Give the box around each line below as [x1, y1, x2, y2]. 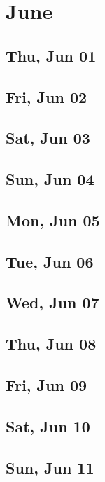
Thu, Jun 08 [6, 333, 97, 354]
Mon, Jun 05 [6, 209, 100, 230]
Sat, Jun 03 [6, 127, 90, 149]
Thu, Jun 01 [6, 44, 97, 66]
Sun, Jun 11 [6, 456, 94, 478]
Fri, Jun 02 [6, 85, 87, 107]
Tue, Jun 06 [6, 250, 94, 272]
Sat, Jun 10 [6, 415, 90, 436]
